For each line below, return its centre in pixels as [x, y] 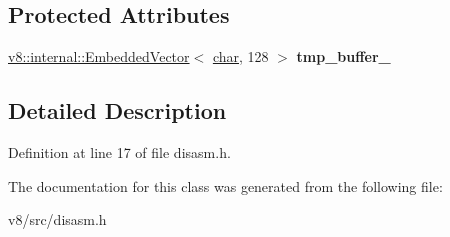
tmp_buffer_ [343, 56]
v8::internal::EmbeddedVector [99, 56]
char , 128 [240, 56]
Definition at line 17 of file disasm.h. [119, 152]
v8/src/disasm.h [57, 219]
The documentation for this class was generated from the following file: [225, 185]
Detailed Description [117, 110]
